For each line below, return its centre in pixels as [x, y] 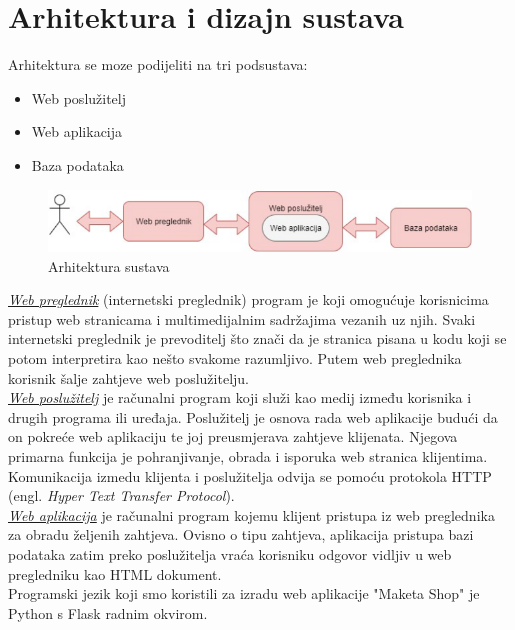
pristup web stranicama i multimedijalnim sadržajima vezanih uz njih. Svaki [242, 318]
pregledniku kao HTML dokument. [115, 573]
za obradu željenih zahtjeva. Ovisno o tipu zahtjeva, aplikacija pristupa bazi [241, 534]
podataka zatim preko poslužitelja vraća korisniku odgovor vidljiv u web [230, 553]
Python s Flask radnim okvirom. [108, 612]
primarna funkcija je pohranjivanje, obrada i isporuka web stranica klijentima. [248, 455]
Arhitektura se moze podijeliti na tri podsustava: [158, 64]
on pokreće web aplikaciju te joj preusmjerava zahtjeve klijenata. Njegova [233, 436]
